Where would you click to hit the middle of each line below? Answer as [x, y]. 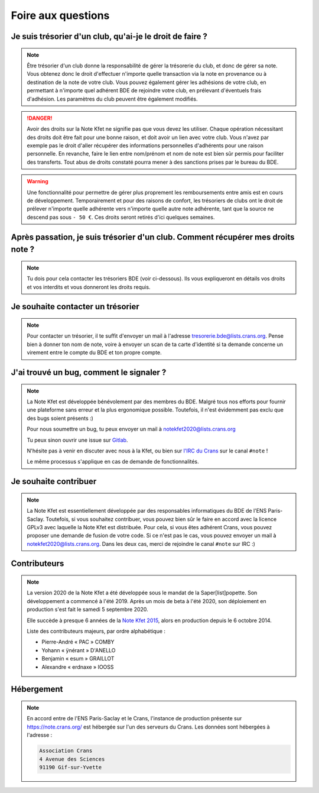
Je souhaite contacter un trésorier [75, 307]
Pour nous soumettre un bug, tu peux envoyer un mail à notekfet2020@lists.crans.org [131, 429]
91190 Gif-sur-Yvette [71, 767]
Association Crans [66, 751]
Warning [38, 182]
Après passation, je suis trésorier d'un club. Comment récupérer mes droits [153, 237]
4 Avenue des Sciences [72, 759]
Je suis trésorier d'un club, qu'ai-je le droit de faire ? [109, 36]
